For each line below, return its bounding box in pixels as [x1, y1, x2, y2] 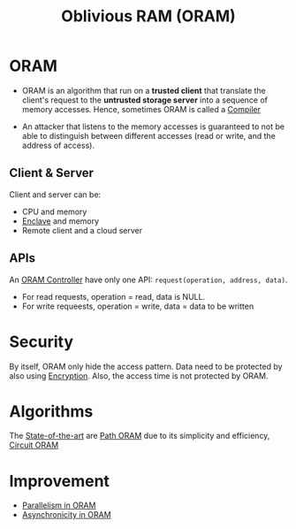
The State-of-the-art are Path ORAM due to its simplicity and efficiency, [9, 431, 270, 441]
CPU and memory [21, 206, 87, 217]
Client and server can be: [9, 188, 102, 200]
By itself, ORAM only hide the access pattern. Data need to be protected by [9, 361, 283, 372]
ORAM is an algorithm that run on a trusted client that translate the [21, 85, 267, 96]
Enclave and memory [21, 215, 100, 226]
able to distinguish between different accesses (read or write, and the [21, 130, 276, 141]
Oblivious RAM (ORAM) [61, 6, 236, 27]
